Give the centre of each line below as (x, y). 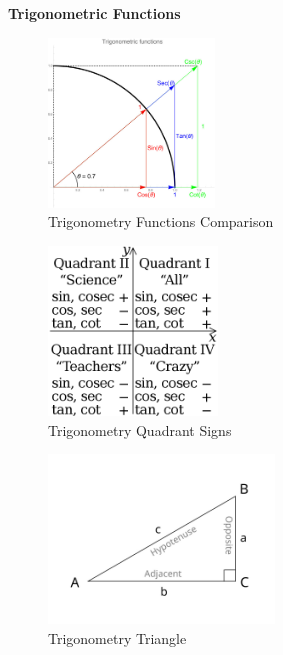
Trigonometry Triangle (117, 637)
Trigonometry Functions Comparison (161, 221)
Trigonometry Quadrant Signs (140, 429)
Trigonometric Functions (94, 13)
